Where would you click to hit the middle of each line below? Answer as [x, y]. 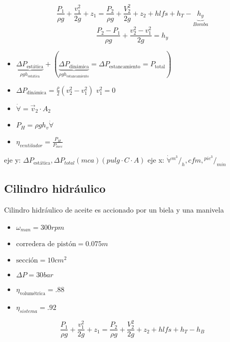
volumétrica [33, 293]
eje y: [12, 160]
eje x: [156, 160]
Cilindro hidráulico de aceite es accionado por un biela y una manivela [114, 210]
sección [27, 261]
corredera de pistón [46, 244]
